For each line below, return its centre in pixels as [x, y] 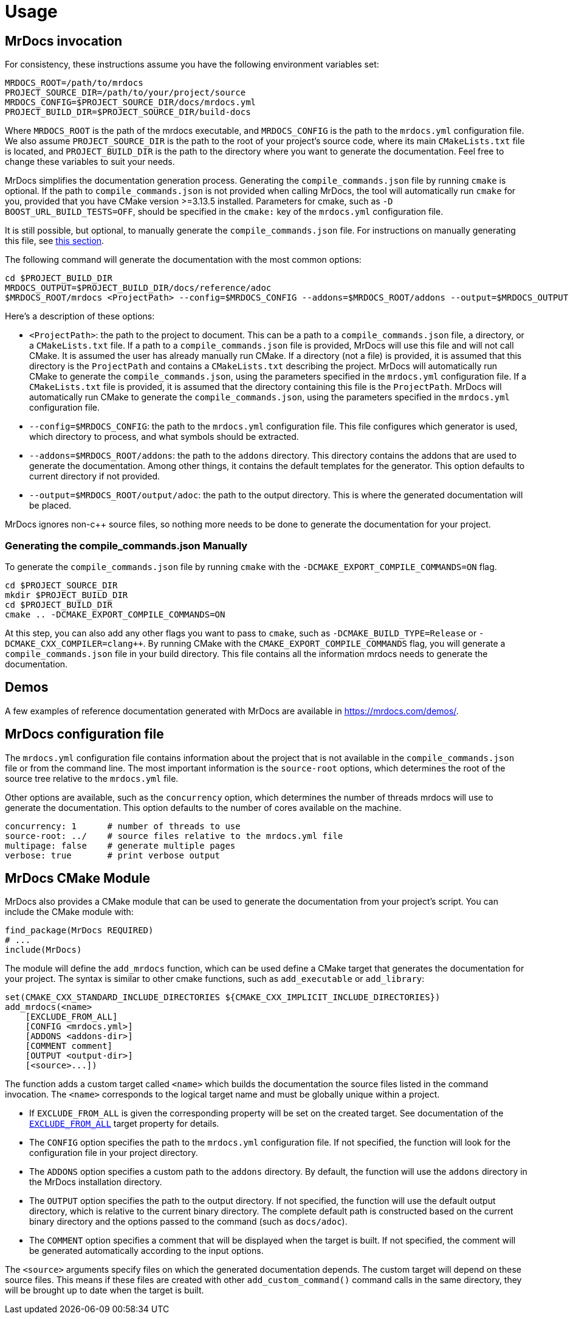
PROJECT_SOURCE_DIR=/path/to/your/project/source [125, 93]
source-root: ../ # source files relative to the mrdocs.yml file [174, 836]
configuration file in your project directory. [114, 1153]
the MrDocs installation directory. [96, 1182]
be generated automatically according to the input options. [146, 1251]
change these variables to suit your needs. [90, 162]
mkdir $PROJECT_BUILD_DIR [67, 595]
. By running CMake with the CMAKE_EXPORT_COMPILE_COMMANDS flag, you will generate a [324, 643]
